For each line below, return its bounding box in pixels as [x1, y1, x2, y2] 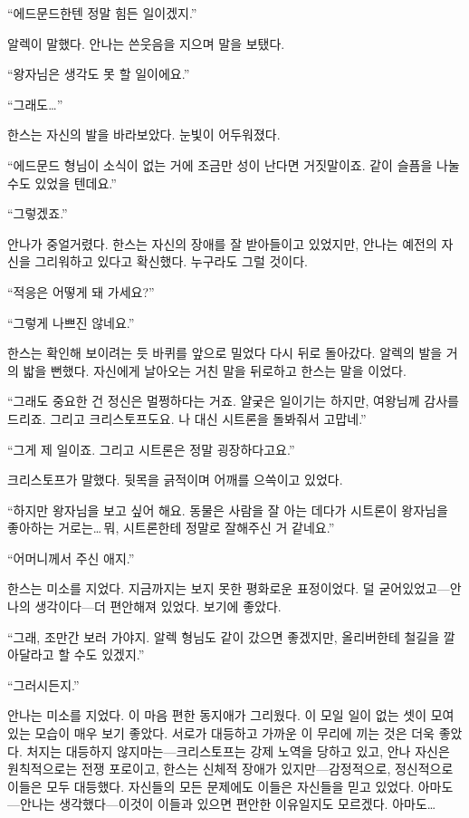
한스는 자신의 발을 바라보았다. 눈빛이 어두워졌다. [7, 125, 281, 144]
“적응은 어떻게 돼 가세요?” [7, 282, 155, 301]
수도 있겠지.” [73, 645, 145, 664]
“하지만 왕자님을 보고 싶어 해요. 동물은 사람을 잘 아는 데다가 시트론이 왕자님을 [7, 500, 448, 519]
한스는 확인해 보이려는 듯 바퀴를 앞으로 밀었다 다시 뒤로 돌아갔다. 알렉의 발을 [7, 343, 443, 362]
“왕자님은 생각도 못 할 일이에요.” [7, 64, 190, 83]
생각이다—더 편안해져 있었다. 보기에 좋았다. [34, 597, 282, 616]
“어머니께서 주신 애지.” [7, 548, 135, 567]
